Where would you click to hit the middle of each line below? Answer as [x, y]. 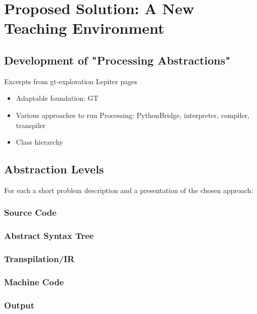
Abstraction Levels [54, 169]
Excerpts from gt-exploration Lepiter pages [71, 81]
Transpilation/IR [39, 259]
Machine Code [34, 281]
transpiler [31, 125]
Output [19, 305]
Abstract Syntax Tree [49, 236]
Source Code [30, 212]
